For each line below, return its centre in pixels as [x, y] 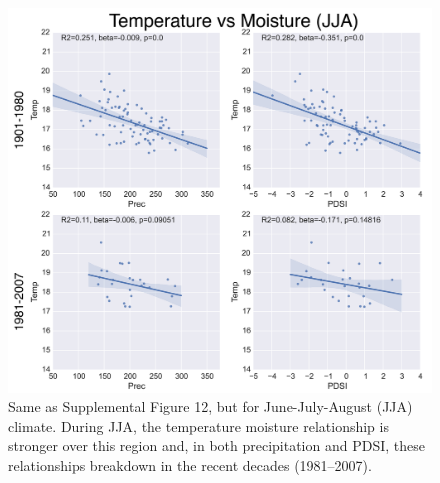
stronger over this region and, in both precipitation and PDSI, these [216, 445]
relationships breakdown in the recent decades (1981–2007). [190, 465]
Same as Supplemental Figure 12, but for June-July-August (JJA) [210, 406]
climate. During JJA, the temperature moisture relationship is [198, 425]
